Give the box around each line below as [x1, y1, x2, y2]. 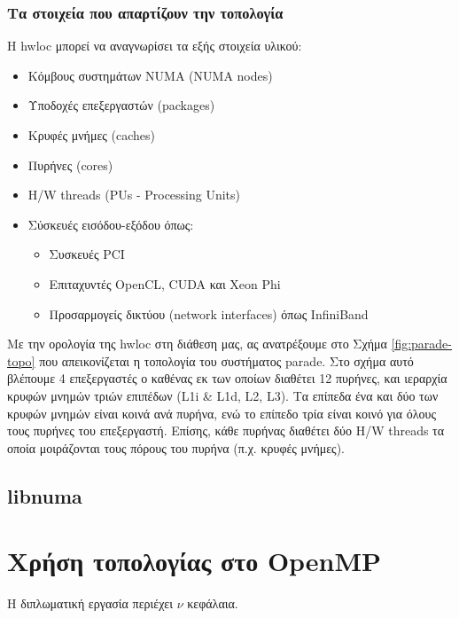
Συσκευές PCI [49, 245, 125, 263]
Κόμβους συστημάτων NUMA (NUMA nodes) [27, 66, 273, 84]
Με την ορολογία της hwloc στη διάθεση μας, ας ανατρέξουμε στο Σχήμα [7, 334, 387, 353]
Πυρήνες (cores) [27, 155, 113, 174]
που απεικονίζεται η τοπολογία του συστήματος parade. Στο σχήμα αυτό [39, 351, 414, 370]
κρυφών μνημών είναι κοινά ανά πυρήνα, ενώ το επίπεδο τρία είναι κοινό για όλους [7, 403, 437, 422]
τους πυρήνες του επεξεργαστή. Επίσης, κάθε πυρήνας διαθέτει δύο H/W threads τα [7, 421, 445, 440]
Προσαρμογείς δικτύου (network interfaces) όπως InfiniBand [49, 304, 369, 323]
